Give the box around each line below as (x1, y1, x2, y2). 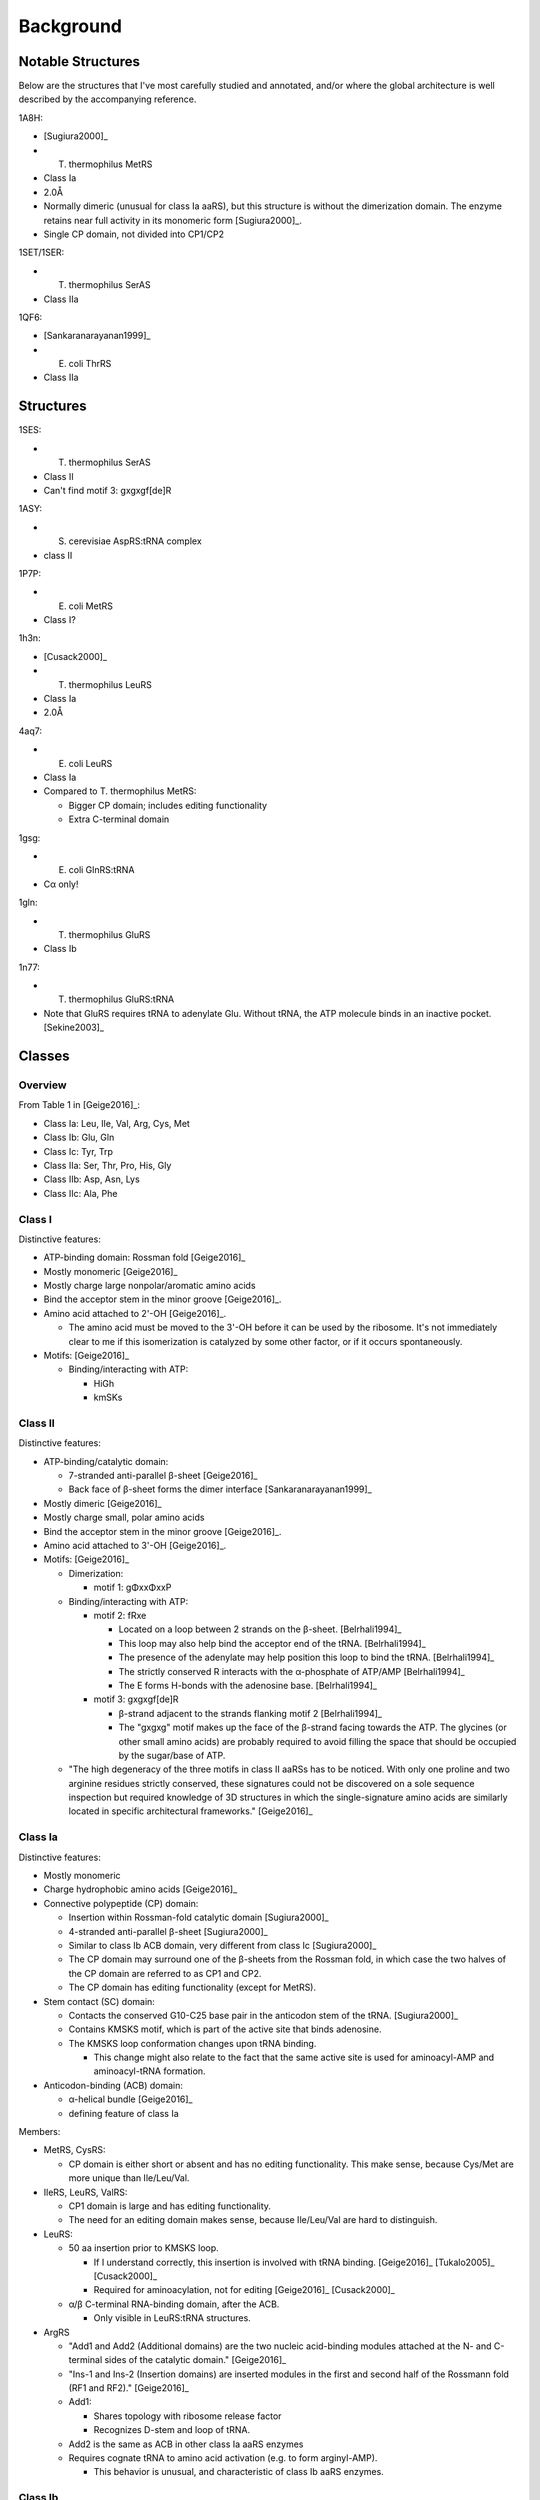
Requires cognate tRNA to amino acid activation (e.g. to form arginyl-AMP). (68, 2452, 378, 2464)
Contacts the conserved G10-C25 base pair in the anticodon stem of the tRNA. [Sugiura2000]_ (68, 2009, 459, 2021)
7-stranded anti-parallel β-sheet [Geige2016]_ (68, 1470, 258, 1482)
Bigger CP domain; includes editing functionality (68, 799, 268, 811)
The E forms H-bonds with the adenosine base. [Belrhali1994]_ (118, 1679, 377, 1691)
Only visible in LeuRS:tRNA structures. (93, 2312, 252, 2324)
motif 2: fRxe (93, 1610, 147, 1621)
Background (18, 15, 122, 37)
